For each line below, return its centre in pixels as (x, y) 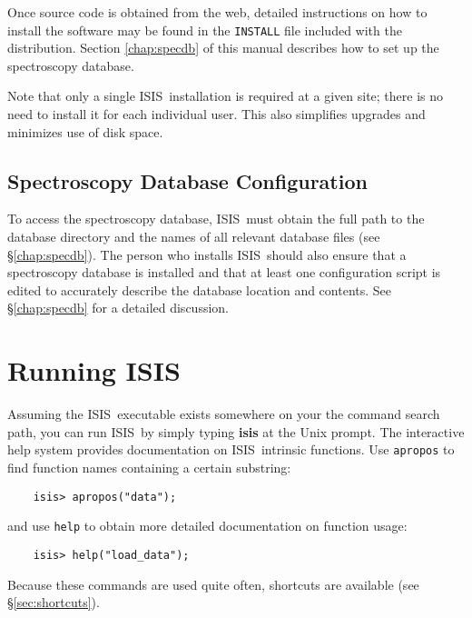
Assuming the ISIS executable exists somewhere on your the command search (224, 414)
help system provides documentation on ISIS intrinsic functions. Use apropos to (231, 449)
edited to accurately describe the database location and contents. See (200, 289)
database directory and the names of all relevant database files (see (194, 237)
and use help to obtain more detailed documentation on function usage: (207, 526)
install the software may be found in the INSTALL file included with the (205, 30)
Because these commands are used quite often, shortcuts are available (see (213, 584)
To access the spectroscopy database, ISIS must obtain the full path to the (216, 219)
